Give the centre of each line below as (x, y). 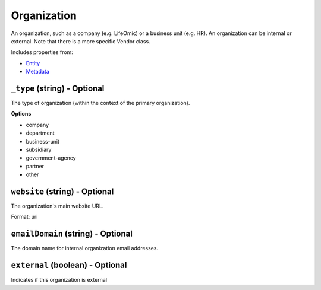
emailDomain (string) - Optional (72, 234)
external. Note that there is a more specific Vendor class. (81, 41)
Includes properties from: (42, 52)
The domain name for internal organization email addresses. (85, 248)
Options (21, 114)
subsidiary (39, 149)
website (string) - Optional (62, 191)
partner (35, 166)
